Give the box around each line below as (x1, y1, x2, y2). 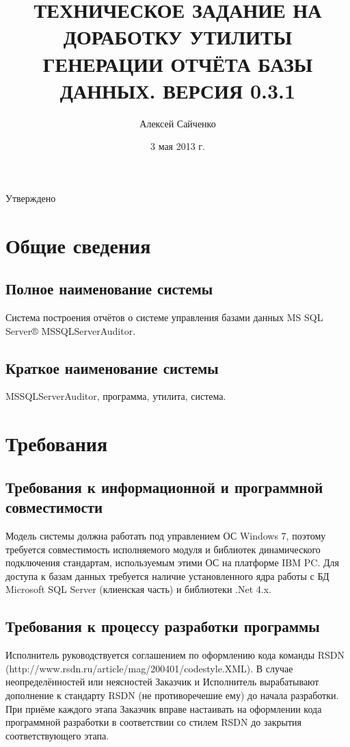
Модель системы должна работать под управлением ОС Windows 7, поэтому (5, 529, 326, 542)
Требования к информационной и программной (5, 476, 323, 497)
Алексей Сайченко (139, 116, 216, 130)
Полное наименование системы (5, 278, 213, 299)
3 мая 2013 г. (150, 139, 206, 153)
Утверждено (5, 190, 56, 205)
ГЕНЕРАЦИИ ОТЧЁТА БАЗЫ (42, 49, 313, 77)
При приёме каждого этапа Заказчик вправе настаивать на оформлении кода (5, 701, 322, 716)
